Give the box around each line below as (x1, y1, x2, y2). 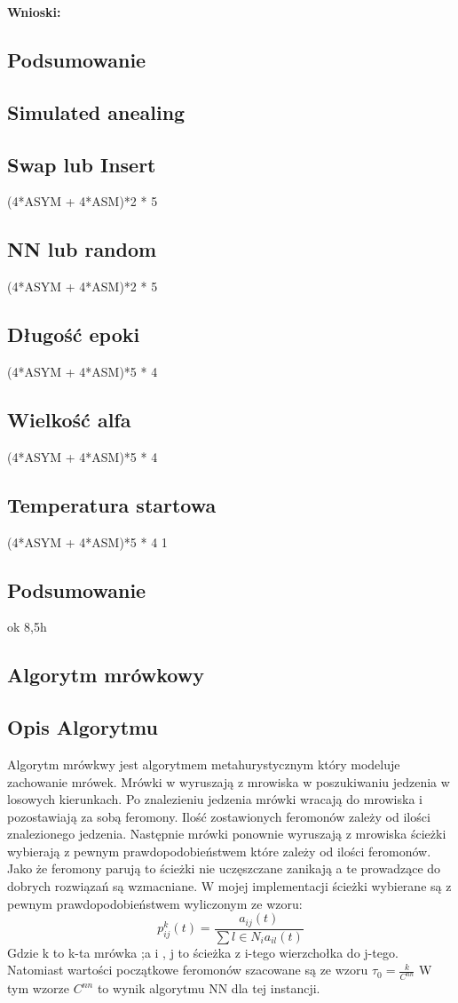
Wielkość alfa (7, 405, 131, 433)
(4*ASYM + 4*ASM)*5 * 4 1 (7, 532, 168, 551)
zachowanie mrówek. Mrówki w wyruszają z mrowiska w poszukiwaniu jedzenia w (7, 772, 450, 791)
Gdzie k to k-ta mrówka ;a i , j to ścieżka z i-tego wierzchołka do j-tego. (7, 943, 399, 961)
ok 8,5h (7, 617, 47, 636)
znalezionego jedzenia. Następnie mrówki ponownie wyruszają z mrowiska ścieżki (7, 824, 446, 843)
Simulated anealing (7, 98, 186, 125)
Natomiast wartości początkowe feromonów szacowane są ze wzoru (7, 960, 368, 979)
